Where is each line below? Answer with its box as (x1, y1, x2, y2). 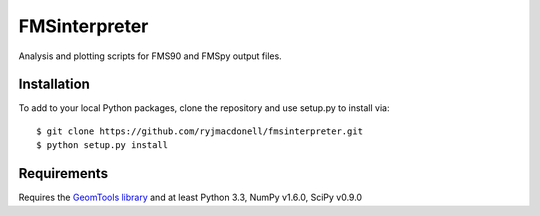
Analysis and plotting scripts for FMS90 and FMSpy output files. (18, 50, 282, 62)
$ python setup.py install (36, 140, 169, 151)
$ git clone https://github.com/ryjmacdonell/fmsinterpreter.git (36, 125, 364, 137)
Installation (18, 76, 90, 93)
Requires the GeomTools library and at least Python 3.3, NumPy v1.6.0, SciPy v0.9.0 (18, 191, 363, 204)
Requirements (18, 165, 109, 182)
